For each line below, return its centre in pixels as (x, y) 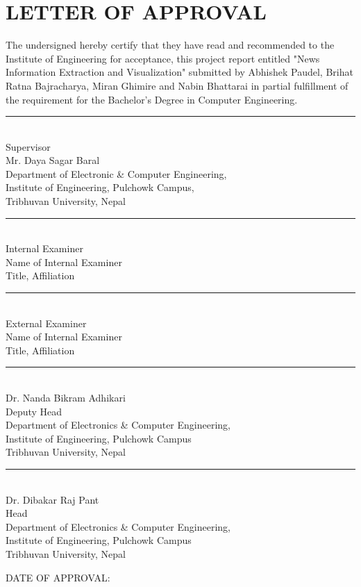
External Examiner (46, 323)
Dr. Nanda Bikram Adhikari (66, 397)
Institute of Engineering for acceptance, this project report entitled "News (163, 58)
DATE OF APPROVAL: (58, 577)
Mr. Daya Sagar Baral (53, 160)
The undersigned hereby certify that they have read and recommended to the (170, 45)
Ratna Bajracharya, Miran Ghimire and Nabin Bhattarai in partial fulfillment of (177, 85)
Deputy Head (34, 411)
